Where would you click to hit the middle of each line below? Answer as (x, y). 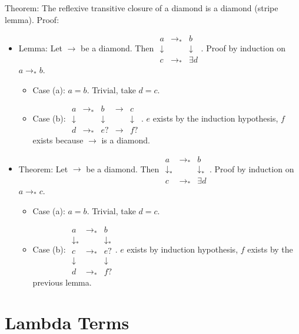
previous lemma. (62, 282)
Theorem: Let (43, 168)
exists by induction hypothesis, (182, 249)
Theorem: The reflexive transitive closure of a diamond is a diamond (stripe (142, 8)
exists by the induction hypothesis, (215, 118)
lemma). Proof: (32, 19)
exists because (58, 140)
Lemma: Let (41, 48)
